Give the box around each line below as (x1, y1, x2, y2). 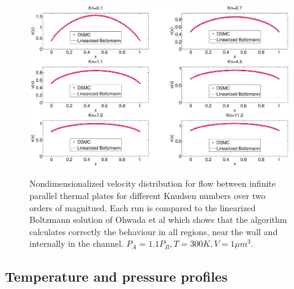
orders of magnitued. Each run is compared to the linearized (29, 201, 256, 214)
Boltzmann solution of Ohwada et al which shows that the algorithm (29, 213, 287, 226)
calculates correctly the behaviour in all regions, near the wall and (29, 225, 278, 238)
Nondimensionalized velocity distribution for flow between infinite (29, 177, 276, 190)
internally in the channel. (29, 237, 124, 250)
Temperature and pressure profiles (5, 267, 228, 286)
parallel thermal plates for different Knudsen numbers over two (29, 189, 266, 201)
